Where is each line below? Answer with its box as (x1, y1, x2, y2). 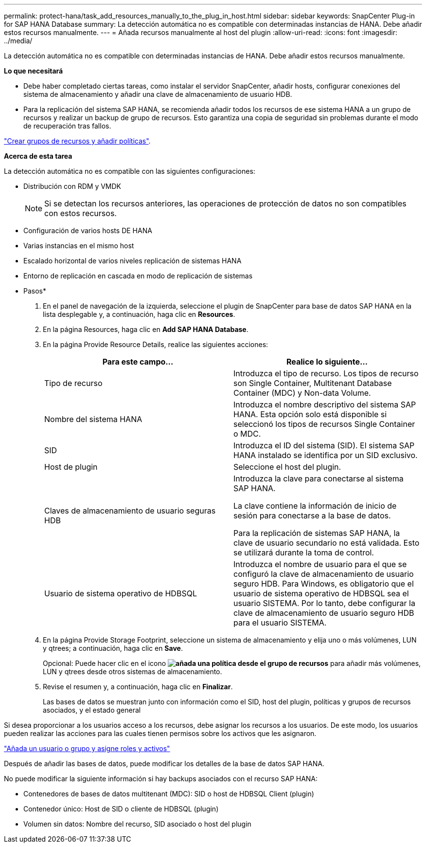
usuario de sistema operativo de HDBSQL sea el (233, 589, 409, 598)
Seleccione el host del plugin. (233, 462, 341, 472)
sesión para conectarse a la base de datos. (233, 511, 391, 520)
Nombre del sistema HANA (44, 414, 142, 424)
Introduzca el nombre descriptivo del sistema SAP (233, 400, 416, 409)
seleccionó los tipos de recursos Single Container (233, 419, 415, 429)
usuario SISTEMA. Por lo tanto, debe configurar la (233, 598, 415, 608)
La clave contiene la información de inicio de (233, 501, 397, 511)
